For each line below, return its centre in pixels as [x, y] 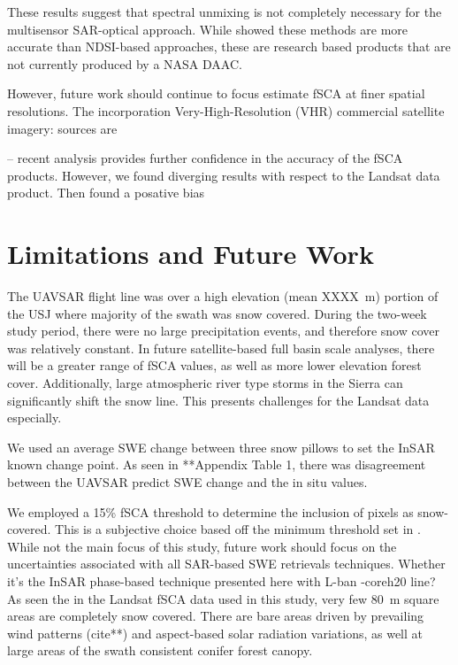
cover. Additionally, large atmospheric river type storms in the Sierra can [205, 383]
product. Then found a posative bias [106, 193]
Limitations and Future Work [191, 254]
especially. [34, 418]
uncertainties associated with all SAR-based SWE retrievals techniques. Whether [226, 564]
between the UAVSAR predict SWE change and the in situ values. [187, 482]
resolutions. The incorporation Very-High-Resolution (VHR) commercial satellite [226, 110]
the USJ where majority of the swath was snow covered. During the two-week [217, 313]
